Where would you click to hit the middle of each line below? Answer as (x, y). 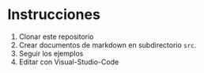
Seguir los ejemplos (51, 53)
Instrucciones (54, 15)
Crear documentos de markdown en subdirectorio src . (108, 44)
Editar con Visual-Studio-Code (69, 62)
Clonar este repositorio (56, 36)
